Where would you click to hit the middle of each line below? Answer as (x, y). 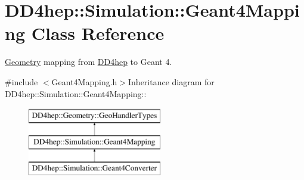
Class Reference (98, 33)
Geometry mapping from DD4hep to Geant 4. (89, 62)
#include (21, 81)
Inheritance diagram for (171, 81)
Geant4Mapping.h (84, 81)
